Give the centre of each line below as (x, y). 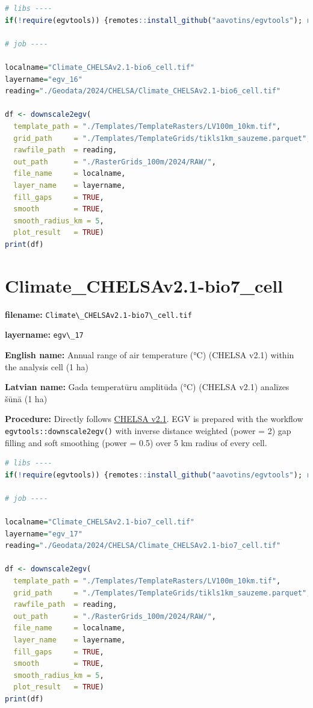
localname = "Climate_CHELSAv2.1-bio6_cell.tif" (100, 67)
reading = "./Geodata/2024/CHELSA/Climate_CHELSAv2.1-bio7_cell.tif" (143, 546)
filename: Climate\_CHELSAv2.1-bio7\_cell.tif (98, 314)
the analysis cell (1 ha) (47, 366)
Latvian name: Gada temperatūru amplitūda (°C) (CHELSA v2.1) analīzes (147, 387)
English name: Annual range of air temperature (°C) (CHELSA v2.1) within (150, 354)
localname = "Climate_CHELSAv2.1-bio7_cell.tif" (100, 522)
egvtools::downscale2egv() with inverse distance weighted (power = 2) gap (148, 430)
